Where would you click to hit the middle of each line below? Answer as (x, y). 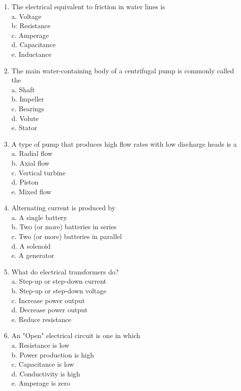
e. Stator (24, 127)
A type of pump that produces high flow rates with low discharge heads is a (124, 144)
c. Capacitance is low (43, 364)
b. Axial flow (30, 162)
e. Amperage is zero (41, 383)
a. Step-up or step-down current (59, 281)
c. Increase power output (48, 300)
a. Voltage (26, 16)
